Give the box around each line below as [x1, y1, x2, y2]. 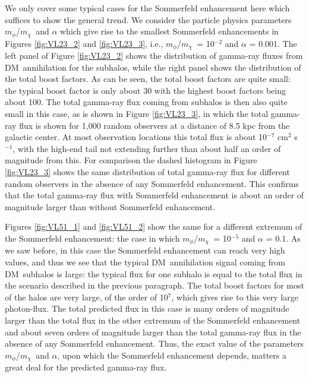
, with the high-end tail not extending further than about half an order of [12, 142, 281, 154]
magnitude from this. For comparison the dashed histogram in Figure [5, 154, 257, 166]
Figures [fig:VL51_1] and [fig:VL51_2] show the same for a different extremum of [5, 220, 302, 233]
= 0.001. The [249, 37, 297, 49]
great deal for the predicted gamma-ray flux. [5, 361, 167, 373]
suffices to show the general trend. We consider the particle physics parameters [5, 13, 292, 26]
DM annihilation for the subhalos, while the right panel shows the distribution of [5, 61, 301, 73]
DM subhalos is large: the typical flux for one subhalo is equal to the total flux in [5, 267, 302, 280]
